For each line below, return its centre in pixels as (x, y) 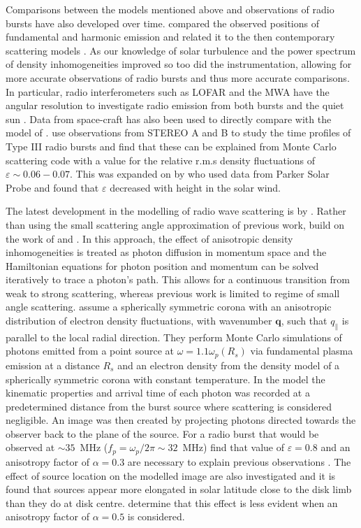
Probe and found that (52, 187)
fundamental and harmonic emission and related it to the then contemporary (170, 37)
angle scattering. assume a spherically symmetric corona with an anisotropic (169, 307)
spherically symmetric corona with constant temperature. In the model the (165, 379)
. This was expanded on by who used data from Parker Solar (200, 174)
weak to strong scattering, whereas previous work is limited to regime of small (173, 293)
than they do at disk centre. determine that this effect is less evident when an (172, 502)
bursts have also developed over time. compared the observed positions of (162, 23)
